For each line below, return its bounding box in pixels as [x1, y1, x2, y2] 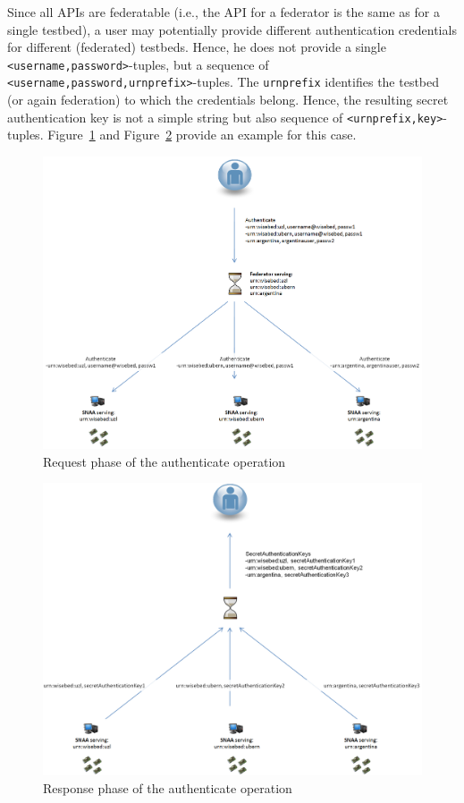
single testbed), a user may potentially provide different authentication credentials [7, 20, 457, 38]
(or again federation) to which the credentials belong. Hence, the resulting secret [7, 90, 449, 109]
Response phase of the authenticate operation [43, 778, 292, 797]
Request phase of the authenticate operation [43, 452, 286, 470]
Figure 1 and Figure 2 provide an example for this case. [47, 125, 357, 144]
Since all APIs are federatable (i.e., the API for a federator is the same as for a [7, 3, 440, 21]
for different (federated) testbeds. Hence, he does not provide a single [7, 38, 386, 56]
